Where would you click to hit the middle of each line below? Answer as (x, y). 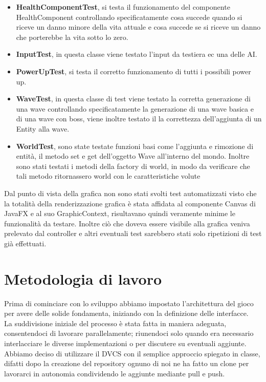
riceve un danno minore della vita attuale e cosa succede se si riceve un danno (138, 27)
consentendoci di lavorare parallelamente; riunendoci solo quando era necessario (129, 333)
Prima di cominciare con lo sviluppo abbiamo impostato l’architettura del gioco (129, 303)
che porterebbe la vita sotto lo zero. (72, 37)
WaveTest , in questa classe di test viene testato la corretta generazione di (133, 99)
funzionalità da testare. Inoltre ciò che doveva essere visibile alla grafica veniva (127, 223)
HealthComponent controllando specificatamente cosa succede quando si (129, 17)
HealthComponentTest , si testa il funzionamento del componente (123, 7)
